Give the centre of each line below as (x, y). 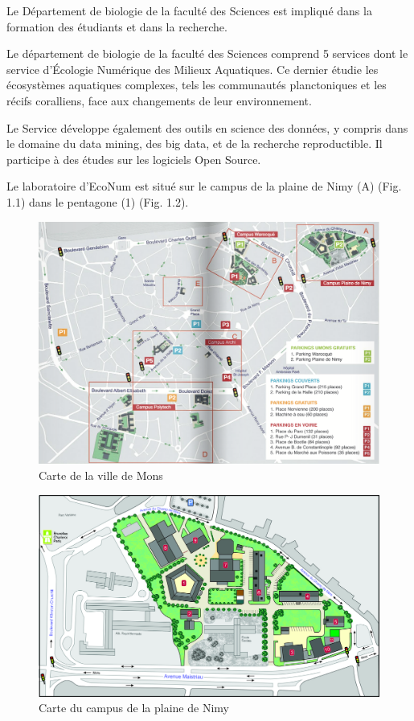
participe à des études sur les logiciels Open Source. (134, 159)
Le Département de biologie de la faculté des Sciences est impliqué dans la (189, 10)
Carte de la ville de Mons (101, 475)
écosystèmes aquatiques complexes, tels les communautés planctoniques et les (197, 85)
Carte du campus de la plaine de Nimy (134, 708)
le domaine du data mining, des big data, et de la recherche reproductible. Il (195, 143)
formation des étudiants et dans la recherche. (117, 26)
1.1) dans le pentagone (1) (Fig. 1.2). (98, 201)
